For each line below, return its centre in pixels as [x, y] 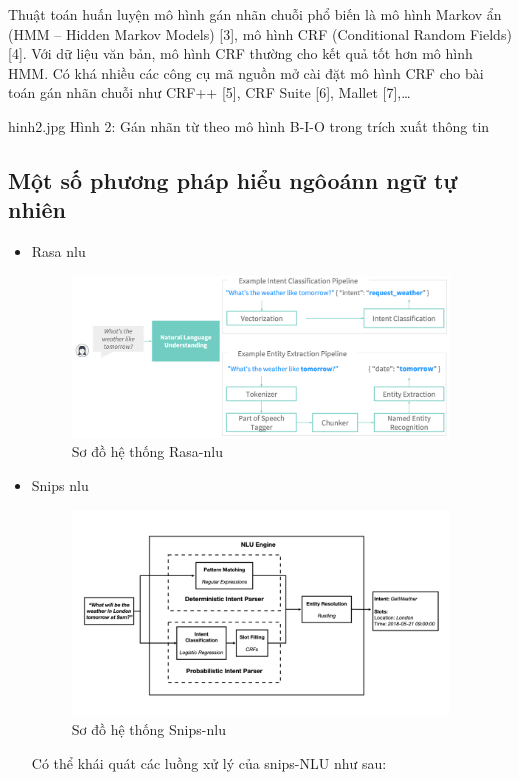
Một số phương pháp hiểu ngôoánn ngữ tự [233, 179]
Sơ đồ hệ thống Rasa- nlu [147, 451]
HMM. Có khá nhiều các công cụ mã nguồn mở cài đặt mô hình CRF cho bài [246, 72]
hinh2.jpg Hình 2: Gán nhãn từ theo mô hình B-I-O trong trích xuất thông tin [249, 125]
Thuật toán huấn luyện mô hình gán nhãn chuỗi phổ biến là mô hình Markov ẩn [255, 14]
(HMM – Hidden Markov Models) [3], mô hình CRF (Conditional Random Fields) [260, 33]
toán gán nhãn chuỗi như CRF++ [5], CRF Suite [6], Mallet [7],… [209, 92]
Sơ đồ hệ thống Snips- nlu [148, 729]
